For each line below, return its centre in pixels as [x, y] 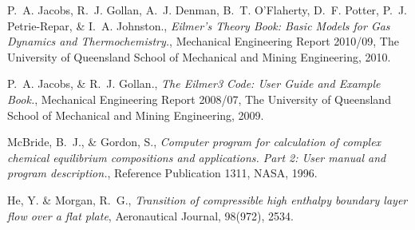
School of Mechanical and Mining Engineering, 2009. [136, 115]
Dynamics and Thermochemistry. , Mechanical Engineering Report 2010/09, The [203, 41]
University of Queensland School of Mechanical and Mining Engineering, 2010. [199, 56]
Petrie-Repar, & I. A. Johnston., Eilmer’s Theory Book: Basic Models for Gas [199, 25]
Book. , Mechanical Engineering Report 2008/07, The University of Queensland [199, 99]
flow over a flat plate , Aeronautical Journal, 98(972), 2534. [150, 215]
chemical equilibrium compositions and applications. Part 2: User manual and [197, 157]
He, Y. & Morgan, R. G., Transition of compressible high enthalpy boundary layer [207, 199]
